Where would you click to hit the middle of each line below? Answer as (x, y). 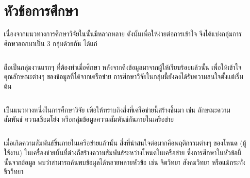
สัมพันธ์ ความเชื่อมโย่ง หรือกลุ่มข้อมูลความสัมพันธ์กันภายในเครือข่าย (89, 119)
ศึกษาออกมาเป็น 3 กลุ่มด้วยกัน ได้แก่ (51, 43)
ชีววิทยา (14, 171)
